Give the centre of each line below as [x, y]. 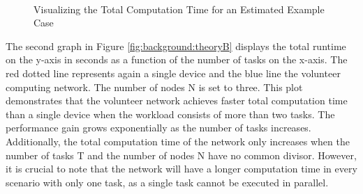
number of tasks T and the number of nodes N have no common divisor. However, [181, 155]
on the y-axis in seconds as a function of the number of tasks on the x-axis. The [177, 59]
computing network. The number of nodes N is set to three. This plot [154, 87]
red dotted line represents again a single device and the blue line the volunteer [173, 73]
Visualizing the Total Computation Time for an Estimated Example [179, 9]
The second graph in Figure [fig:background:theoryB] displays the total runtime [176, 46]
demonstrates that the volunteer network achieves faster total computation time [177, 100]
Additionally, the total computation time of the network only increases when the [178, 141]
